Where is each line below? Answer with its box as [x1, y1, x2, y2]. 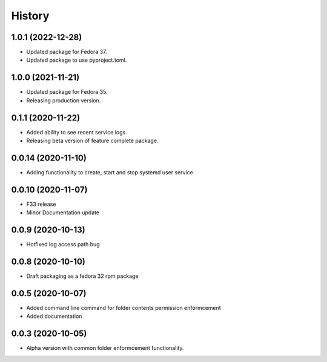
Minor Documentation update [26, 209, 100, 216]
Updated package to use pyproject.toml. [26, 56, 127, 64]
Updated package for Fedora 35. [26, 88, 108, 96]
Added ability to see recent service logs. [26, 128, 127, 136]
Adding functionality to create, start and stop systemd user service [26, 168, 194, 176]
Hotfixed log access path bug [26, 241, 100, 248]
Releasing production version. [26, 97, 101, 104]
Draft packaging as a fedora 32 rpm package [26, 272, 139, 280]
